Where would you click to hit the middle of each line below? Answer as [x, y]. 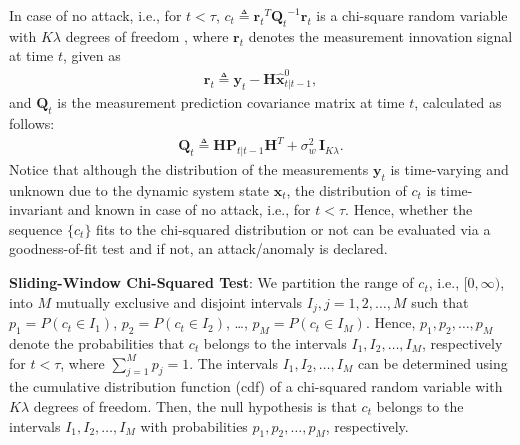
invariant [36, 209]
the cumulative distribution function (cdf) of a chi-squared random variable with [256, 386]
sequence [36, 228]
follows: [32, 122]
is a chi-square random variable [412, 15]
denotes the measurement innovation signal [380, 35]
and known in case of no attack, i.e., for [189, 209]
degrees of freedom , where [147, 35]
